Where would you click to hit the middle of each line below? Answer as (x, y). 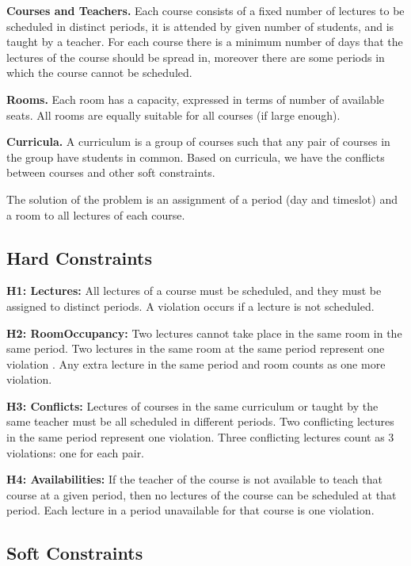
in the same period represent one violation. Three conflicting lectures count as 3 (200, 437)
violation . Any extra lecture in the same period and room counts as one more (196, 363)
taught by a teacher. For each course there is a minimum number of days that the (205, 42)
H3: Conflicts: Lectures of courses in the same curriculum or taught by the (192, 405)
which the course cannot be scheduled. (99, 73)
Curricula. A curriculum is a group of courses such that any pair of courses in (198, 141)
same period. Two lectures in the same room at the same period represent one (196, 348)
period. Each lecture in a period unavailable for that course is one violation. (190, 510)
